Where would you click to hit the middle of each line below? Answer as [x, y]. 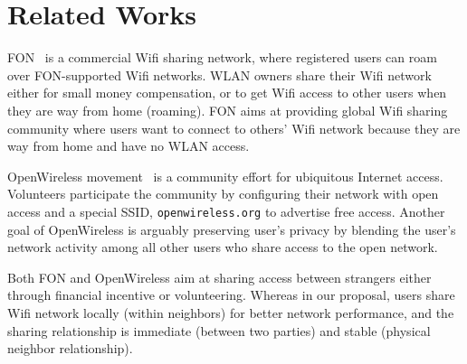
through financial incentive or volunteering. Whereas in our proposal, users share [231, 295]
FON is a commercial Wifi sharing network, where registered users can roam [222, 57]
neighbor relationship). [70, 348]
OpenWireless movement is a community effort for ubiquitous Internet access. [225, 176]
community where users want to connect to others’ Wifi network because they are [234, 128]
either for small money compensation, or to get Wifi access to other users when [227, 93]
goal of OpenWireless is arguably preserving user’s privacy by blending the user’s [232, 229]
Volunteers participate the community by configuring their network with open [223, 194]
